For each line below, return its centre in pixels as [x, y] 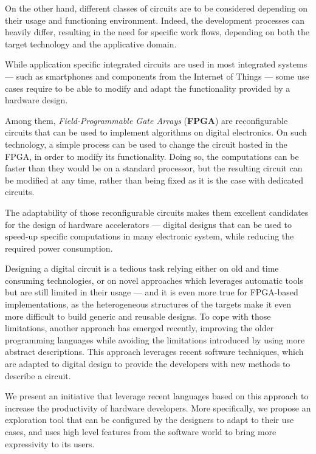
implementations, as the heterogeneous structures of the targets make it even [148, 304]
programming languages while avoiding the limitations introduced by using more [155, 339]
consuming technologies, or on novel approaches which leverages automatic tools [154, 280]
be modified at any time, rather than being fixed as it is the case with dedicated [154, 180]
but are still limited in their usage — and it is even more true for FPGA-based [152, 292]
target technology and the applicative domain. [91, 43]
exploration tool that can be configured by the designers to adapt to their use [149, 420]
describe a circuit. [38, 375]
